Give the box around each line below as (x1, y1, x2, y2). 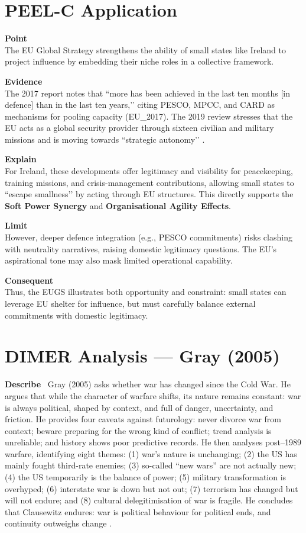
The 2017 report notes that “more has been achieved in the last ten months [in (5, 86, 290, 99)
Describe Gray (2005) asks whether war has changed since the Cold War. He (5, 378, 291, 390)
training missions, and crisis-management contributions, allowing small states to (5, 176, 294, 188)
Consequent (5, 274, 53, 286)
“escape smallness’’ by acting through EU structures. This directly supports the (5, 188, 294, 200)
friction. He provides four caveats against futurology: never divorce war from (5, 413, 282, 425)
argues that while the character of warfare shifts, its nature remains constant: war (5, 389, 301, 402)
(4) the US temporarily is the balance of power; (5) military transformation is (5, 471, 287, 483)
